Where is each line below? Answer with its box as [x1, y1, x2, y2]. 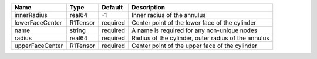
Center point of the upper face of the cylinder [131, 41, 258, 50]
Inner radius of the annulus [131, 11, 206, 19]
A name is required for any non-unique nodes [131, 26, 258, 34]
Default [102, 4, 123, 11]
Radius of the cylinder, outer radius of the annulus [131, 34, 269, 42]
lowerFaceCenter [14, 19, 62, 26]
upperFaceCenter [14, 41, 63, 50]
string [69, 26, 86, 34]
